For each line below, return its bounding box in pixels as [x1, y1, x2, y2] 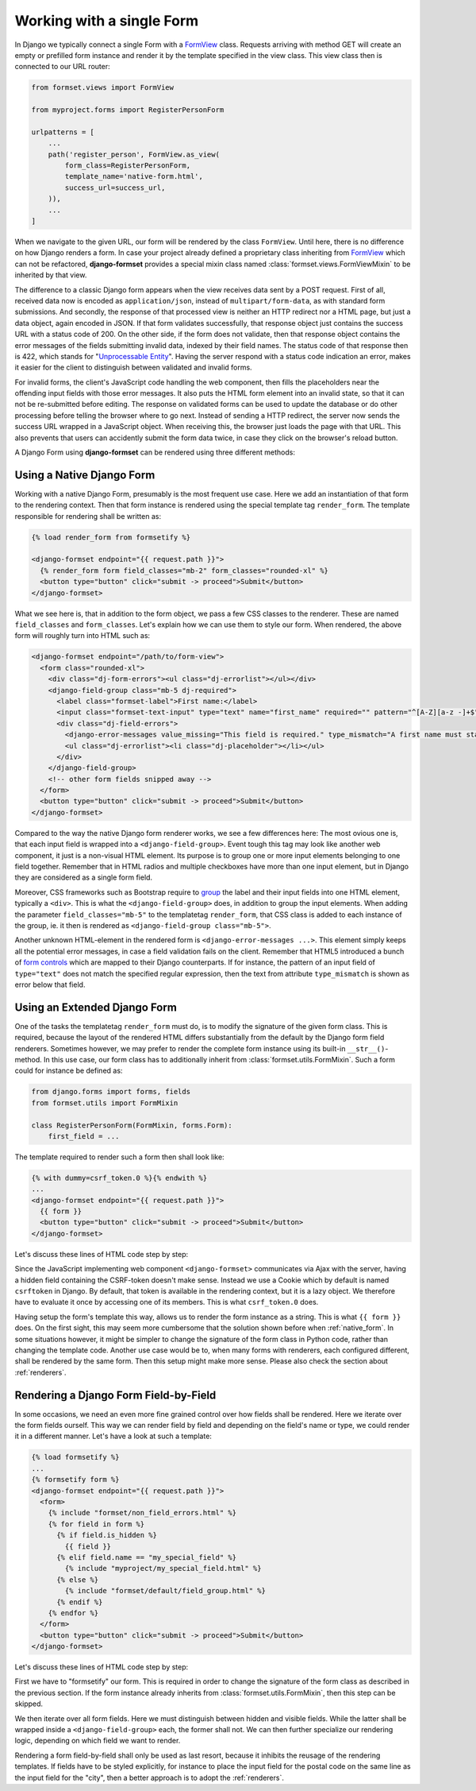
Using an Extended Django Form [14, 1000, 178, 1014]
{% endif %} [56, 1597, 103, 1607]
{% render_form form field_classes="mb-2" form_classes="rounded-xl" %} [40, 566, 329, 575]
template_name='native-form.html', [64, 172, 204, 181]
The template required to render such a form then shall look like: [14, 1152, 225, 1162]
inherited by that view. [14, 270, 87, 280]
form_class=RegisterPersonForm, [64, 161, 190, 170]
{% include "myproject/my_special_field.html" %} [64, 1564, 262, 1573]
